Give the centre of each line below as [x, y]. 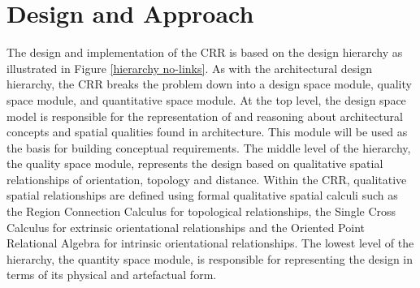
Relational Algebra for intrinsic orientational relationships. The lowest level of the [210, 243]
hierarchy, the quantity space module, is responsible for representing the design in [210, 258]
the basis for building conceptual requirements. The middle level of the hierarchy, [209, 147]
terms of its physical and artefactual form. [112, 275]
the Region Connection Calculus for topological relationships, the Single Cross [201, 211]
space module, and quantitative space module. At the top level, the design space [206, 99]
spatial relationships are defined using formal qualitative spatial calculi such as [202, 195]
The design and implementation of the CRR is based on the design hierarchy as [205, 52]
